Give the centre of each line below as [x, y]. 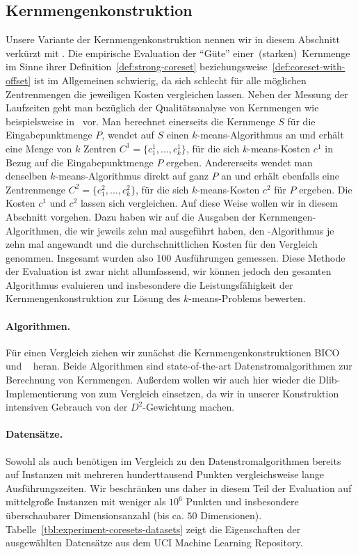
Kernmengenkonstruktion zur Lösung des [93, 298]
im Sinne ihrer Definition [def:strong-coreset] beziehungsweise [137, 66]
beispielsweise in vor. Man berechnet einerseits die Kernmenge [140, 121]
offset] [18, 80]
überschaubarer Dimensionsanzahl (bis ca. [95, 515]
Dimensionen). [231, 515]
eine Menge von [39, 148]
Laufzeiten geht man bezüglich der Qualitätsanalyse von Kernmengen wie [162, 108]
